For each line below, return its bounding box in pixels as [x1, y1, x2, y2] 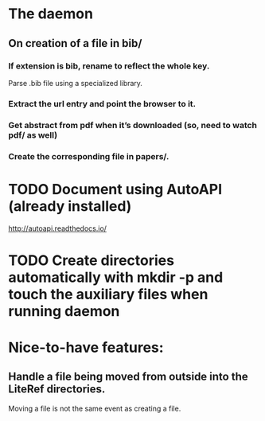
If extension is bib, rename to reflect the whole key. [8, 60, 210, 72]
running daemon [8, 302, 120, 320]
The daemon [8, 5, 94, 23]
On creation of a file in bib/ [8, 37, 142, 50]
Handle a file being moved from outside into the [8, 370, 248, 384]
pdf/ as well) [8, 129, 58, 140]
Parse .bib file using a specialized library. [8, 78, 143, 88]
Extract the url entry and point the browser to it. [8, 98, 197, 109]
